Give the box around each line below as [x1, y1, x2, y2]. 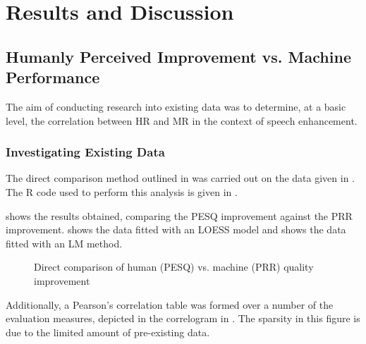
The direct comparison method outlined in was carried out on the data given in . [6, 171, 355, 185]
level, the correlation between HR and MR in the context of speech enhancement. [6, 113, 358, 128]
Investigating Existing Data [6, 143, 165, 161]
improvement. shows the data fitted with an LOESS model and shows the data [6, 222, 346, 237]
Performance [6, 66, 100, 88]
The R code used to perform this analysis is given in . [6, 184, 238, 199]
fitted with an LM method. [6, 235, 123, 250]
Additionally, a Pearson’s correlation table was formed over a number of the [6, 297, 334, 312]
